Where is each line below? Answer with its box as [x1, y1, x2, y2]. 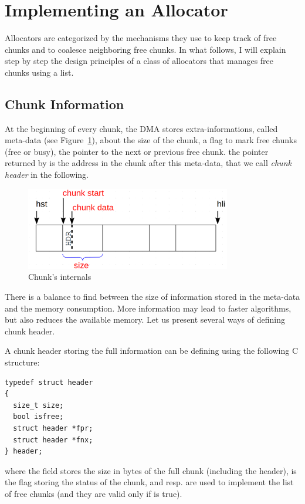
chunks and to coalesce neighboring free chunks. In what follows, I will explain [5, 43, 286, 55]
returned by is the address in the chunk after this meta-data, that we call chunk [5, 157, 292, 169]
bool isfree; [13, 412, 64, 421]
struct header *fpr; [13, 424, 93, 432]
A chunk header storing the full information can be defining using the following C [5, 344, 299, 357]
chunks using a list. [5, 66, 74, 78]
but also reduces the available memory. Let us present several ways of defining [5, 313, 285, 326]
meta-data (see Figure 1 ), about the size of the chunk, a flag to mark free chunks [5, 134, 297, 146]
